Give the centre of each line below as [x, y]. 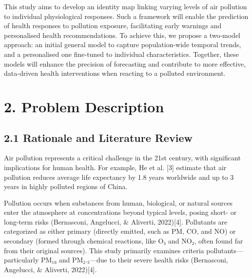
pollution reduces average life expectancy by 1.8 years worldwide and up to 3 [119, 177]
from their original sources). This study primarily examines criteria [104, 250]
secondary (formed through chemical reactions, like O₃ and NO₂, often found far [124, 241]
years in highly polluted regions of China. [66, 186]
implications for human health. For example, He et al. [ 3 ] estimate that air [115, 167]
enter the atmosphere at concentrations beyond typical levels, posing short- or [120, 212]
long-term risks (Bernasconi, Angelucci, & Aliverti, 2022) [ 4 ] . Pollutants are [116, 221]
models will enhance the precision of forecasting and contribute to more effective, [125, 63]
